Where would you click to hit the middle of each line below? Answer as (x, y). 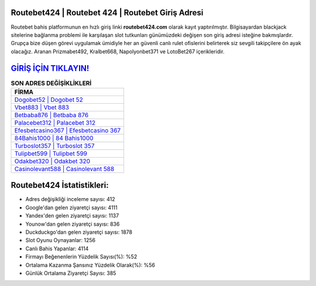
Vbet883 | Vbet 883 (42, 107)
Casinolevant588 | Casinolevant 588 (64, 169)
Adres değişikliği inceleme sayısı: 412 (70, 199)
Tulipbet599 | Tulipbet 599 (51, 154)
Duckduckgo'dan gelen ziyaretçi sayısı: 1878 (79, 232)
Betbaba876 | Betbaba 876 (51, 115)
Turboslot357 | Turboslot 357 (54, 145)
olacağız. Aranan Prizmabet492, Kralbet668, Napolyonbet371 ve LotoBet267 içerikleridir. (118, 51)
